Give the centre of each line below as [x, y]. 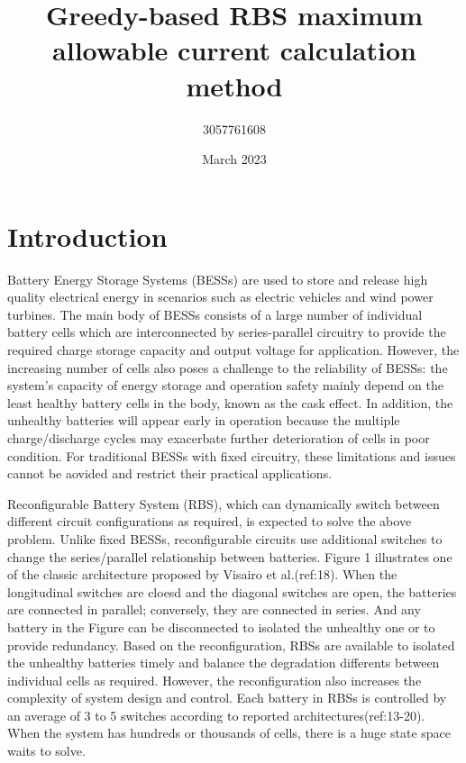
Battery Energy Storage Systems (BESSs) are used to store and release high [218, 279]
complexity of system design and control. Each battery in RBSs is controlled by [227, 698]
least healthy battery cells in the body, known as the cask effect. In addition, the [230, 402]
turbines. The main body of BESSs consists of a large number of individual [215, 314]
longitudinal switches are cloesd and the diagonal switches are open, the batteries [232, 591]
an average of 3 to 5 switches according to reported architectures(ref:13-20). [216, 715]
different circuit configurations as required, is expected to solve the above [210, 521]
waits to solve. [46, 751]
